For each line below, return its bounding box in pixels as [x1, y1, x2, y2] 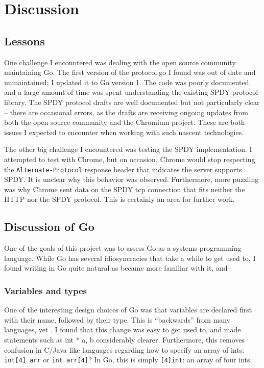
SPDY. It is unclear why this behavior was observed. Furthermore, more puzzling [4, 174, 259, 185]
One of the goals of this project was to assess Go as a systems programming [4, 243, 242, 253]
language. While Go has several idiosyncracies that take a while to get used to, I [4, 252, 256, 263]
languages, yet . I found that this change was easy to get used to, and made [4, 324, 241, 335]
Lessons [4, 33, 45, 48]
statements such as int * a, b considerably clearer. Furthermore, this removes [4, 334, 245, 345]
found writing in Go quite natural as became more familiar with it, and [4, 262, 228, 273]
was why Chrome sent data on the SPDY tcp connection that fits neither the [4, 183, 245, 194]
